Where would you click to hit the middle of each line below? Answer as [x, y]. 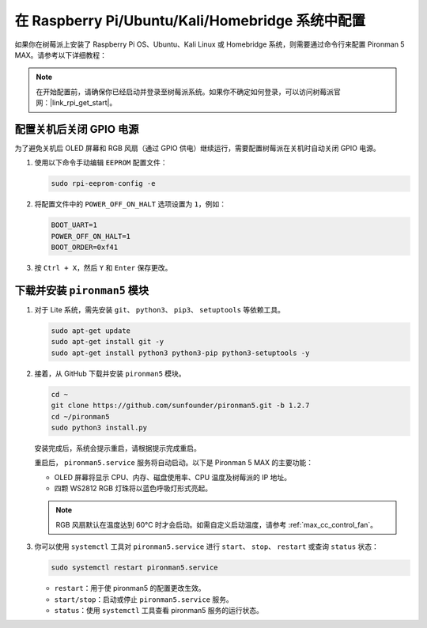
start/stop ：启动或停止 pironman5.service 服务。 [144, 599]
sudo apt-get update [91, 331]
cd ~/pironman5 [80, 416]
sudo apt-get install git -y [108, 342]
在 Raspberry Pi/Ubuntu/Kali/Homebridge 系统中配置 [190, 21]
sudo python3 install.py [99, 427]
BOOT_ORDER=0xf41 [85, 248]
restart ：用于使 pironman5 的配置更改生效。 [130, 588]
